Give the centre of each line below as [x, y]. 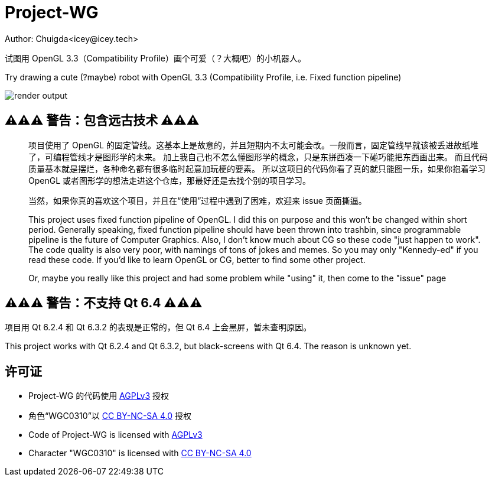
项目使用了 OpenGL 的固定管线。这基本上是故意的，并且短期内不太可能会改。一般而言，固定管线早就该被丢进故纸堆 [253, 145]
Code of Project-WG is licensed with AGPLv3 [115, 435]
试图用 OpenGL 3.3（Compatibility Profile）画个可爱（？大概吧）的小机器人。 [155, 58]
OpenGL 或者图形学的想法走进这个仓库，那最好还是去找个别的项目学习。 [170, 180]
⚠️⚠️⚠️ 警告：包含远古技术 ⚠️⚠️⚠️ [102, 121]
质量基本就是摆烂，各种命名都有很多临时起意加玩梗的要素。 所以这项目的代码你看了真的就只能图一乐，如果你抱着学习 [257, 168]
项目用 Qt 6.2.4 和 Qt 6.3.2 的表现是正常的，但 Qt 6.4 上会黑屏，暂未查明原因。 [158, 327]
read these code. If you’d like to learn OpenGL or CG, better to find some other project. [197, 259]
